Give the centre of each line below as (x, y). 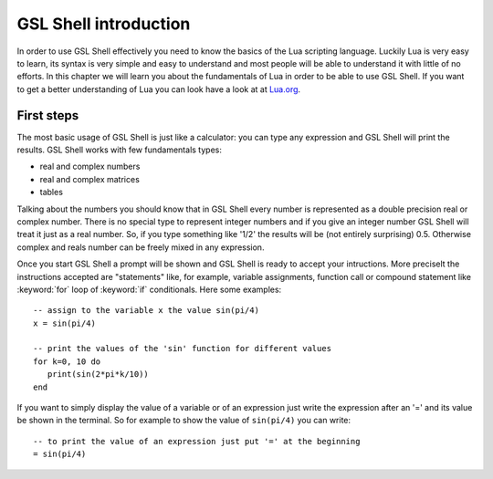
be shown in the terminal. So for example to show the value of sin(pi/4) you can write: (184, 421)
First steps (48, 115)
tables (52, 193)
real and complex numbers (90, 167)
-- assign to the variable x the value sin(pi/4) (147, 311)
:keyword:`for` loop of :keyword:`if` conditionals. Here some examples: (149, 289)
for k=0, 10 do (67, 361)
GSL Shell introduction (104, 24)
